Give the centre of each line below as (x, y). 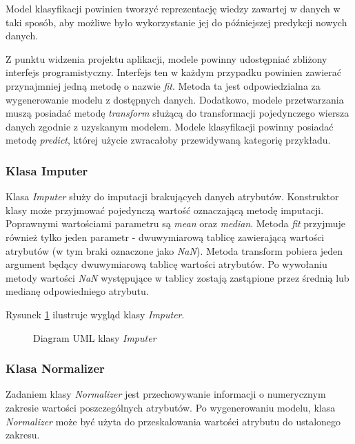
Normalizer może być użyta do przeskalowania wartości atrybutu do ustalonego (173, 421)
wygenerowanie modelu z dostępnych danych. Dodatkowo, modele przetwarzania (175, 99)
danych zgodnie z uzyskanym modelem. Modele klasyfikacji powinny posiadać (170, 126)
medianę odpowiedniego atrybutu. (77, 291)
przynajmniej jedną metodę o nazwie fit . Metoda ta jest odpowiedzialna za (163, 85)
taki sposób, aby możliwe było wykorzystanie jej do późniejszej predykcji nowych (176, 22)
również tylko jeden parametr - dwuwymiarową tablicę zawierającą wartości (165, 237)
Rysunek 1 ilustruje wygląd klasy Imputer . (95, 314)
